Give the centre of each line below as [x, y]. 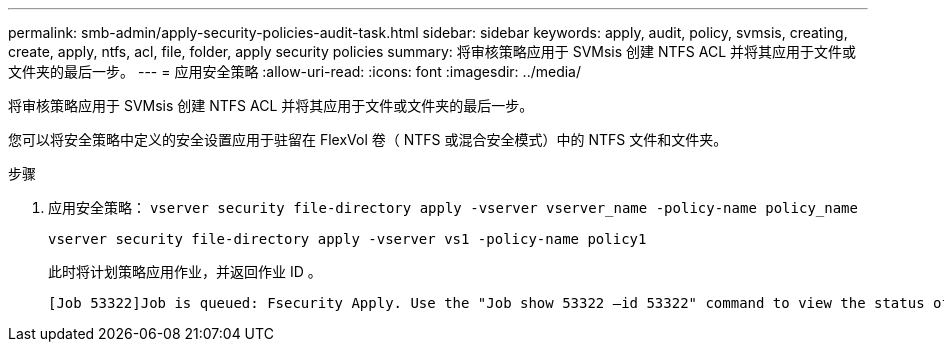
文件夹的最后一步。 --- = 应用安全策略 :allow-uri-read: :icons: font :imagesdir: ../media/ [295, 71]
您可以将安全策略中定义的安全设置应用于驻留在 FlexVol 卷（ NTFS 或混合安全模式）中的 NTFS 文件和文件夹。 [368, 139]
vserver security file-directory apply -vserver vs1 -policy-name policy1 [347, 239]
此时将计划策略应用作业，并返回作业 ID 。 [185, 271]
